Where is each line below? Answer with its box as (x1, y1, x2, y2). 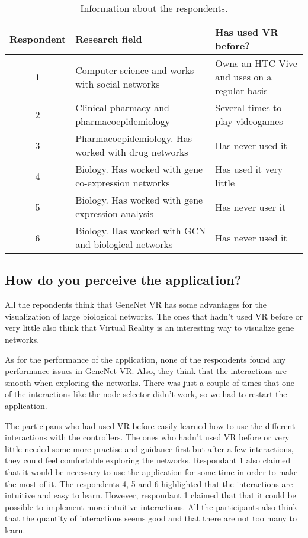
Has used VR (215, 25, 278, 38)
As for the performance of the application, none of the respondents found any (5, 353, 286, 365)
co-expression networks (75, 176, 170, 189)
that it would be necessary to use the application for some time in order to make (5, 465, 298, 478)
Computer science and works (75, 63, 194, 77)
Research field (75, 31, 142, 46)
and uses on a (215, 70, 272, 83)
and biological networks (75, 237, 173, 251)
